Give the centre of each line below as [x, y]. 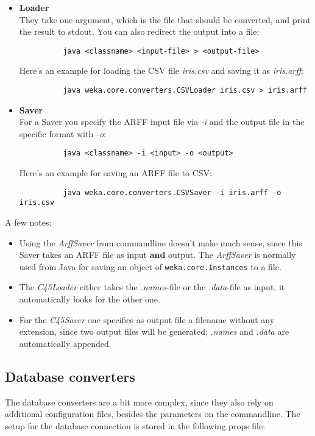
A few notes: [28, 222]
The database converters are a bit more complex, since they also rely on [139, 402]
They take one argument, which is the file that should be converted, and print [165, 19]
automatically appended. [65, 343]
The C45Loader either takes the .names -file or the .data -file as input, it [152, 287]
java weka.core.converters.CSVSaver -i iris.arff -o [172, 192]
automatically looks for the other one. [90, 299]
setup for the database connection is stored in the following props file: [135, 425]
